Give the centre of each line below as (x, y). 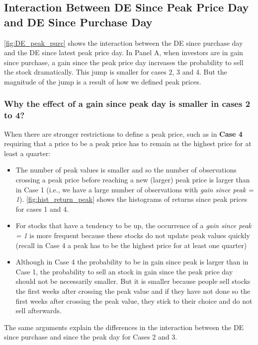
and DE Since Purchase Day (78, 22)
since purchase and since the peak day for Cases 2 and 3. (91, 337)
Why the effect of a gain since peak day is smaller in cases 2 (127, 104)
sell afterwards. (39, 310)
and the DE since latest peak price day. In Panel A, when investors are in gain (124, 52)
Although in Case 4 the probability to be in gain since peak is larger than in (132, 262)
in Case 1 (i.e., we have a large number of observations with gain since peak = (135, 189)
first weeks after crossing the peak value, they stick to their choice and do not (134, 301)
